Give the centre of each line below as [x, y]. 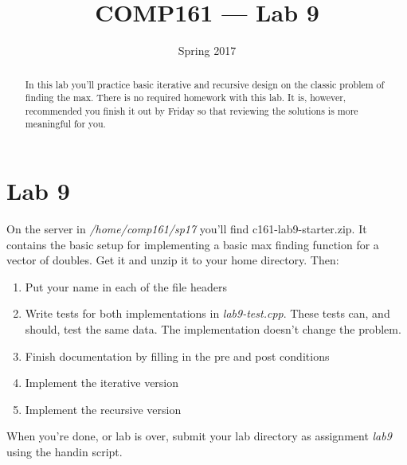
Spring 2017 [207, 51]
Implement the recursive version [103, 409]
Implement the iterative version [102, 383]
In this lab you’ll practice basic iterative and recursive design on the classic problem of [205, 84]
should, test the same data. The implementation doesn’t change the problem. [213, 329]
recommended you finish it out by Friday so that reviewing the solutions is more [192, 110]
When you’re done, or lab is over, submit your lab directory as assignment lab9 [199, 436]
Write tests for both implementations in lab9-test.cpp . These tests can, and [207, 313]
